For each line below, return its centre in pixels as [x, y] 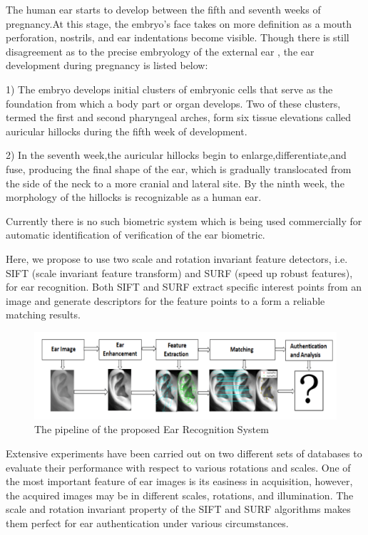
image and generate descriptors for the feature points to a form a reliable [165, 300]
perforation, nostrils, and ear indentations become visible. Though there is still [178, 37]
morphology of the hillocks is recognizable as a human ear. [134, 197]
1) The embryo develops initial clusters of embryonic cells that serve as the [169, 89]
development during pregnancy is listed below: [107, 65]
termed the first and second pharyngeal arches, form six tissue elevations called [179, 117]
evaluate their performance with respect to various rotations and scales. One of [178, 467]
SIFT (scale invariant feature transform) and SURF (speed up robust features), [179, 272]
